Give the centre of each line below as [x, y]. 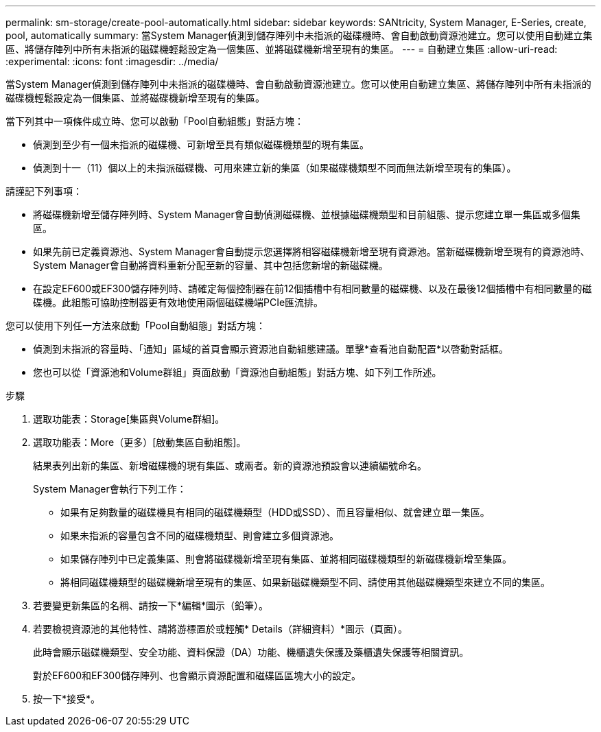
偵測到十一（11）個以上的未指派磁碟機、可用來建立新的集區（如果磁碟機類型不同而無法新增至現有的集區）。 [275, 168]
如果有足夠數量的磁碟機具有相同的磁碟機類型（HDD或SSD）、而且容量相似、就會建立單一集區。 [275, 512]
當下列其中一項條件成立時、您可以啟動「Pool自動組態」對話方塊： [155, 121]
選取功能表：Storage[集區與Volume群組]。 [129, 419]
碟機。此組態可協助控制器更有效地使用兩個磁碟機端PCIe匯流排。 [178, 302]
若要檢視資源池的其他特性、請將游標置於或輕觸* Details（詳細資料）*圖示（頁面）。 [220, 629]
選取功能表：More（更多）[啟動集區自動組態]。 [140, 442]
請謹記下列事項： [44, 191]
